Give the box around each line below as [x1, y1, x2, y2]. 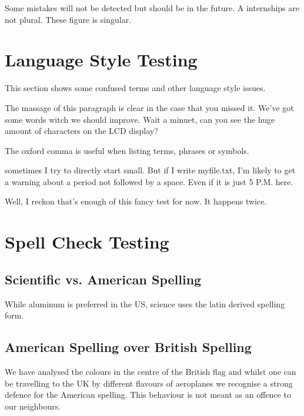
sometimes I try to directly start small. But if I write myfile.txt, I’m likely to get [5, 164, 296, 176]
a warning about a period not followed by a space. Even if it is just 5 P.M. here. [5, 175, 293, 187]
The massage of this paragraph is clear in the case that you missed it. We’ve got [5, 101, 294, 113]
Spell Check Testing [5, 230, 169, 254]
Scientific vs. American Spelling [5, 270, 202, 288]
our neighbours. [5, 400, 61, 412]
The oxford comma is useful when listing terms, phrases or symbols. [5, 144, 249, 156]
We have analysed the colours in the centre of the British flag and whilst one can [5, 365, 296, 378]
